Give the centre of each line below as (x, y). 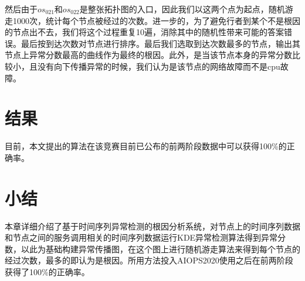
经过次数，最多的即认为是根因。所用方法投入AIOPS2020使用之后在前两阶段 (149, 260)
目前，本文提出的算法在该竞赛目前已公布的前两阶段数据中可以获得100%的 (146, 146)
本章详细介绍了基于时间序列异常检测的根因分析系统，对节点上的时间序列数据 (152, 226)
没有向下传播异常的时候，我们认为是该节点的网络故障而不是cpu (159, 66)
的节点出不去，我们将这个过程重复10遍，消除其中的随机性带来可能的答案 (144, 32)
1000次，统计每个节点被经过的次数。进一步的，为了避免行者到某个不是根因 (156, 20)
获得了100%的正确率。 (47, 271)
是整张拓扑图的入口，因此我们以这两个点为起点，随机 (182, 9)
